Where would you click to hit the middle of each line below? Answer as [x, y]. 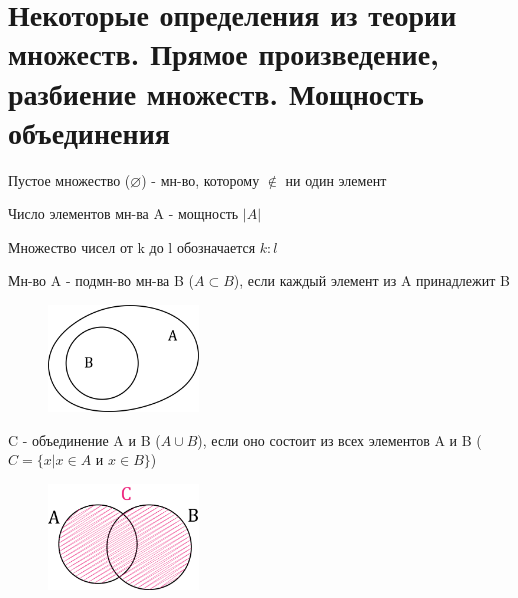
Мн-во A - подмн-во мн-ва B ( [101, 280]
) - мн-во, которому [200, 179]
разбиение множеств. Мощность [216, 92]
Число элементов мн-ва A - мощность [123, 213]
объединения [89, 131]
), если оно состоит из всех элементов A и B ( [339, 439]
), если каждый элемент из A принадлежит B [371, 280]
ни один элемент [336, 179]
